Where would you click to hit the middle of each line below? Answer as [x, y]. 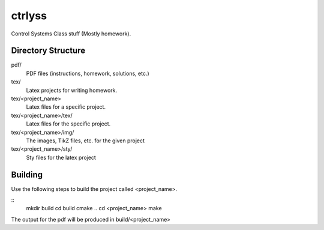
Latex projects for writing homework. [72, 90]
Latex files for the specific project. [68, 124]
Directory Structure [48, 51]
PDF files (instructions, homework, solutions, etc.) [88, 73]
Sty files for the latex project [61, 157]
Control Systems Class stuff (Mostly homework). [71, 34]
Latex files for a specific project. [66, 107]
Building [27, 174]
